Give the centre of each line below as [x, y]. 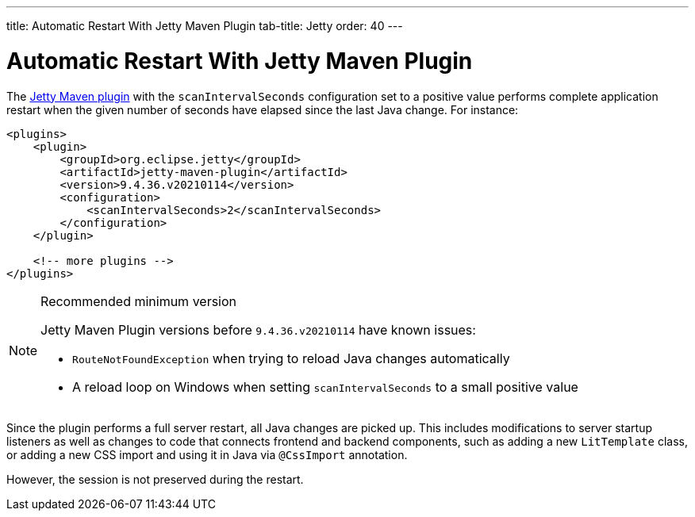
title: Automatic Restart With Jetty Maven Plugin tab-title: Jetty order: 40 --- [205, 26]
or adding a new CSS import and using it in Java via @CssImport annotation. [207, 454]
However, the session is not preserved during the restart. [155, 479]
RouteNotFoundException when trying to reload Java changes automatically [291, 358]
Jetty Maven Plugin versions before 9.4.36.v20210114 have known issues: [258, 329]
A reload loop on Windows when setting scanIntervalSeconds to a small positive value [325, 387]
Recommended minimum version [139, 301]
